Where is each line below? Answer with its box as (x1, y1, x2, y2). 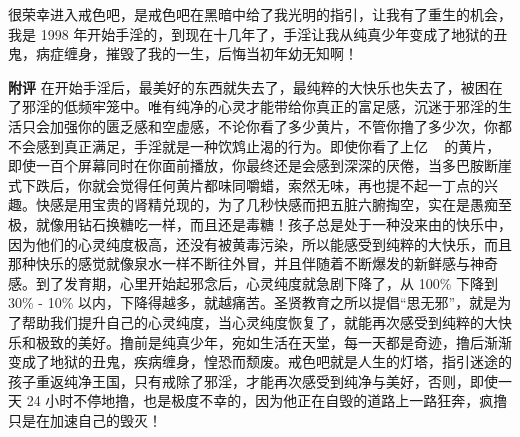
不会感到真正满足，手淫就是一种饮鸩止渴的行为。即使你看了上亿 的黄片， (8, 135, 501, 156)
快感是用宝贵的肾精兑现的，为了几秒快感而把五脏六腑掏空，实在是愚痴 (35, 194, 498, 215)
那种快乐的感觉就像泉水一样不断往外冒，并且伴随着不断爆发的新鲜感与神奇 (8, 253, 498, 274)
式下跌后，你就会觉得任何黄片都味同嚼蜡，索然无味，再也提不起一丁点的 (8, 174, 484, 195)
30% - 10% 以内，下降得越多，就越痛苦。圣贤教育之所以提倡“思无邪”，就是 (8, 292, 498, 313)
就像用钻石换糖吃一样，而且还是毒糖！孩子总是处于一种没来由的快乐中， (35, 213, 512, 234)
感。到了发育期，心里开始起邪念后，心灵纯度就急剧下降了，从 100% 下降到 (8, 272, 498, 293)
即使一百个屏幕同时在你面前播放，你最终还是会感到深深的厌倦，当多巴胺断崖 (8, 155, 512, 176)
